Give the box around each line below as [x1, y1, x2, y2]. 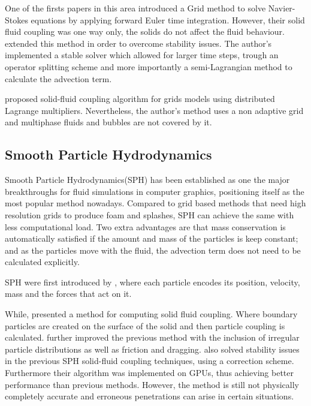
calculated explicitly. [5, 255, 80, 268]
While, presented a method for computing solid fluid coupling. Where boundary [5, 308, 298, 320]
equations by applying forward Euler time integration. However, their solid [31, 13, 305, 26]
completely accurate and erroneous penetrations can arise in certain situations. [5, 390, 294, 402]
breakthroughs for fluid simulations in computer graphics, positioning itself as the [5, 185, 304, 197]
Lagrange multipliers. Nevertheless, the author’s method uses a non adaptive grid [5, 104, 304, 116]
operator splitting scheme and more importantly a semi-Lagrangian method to [5, 60, 292, 73]
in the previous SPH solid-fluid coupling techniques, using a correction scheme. [5, 354, 294, 367]
